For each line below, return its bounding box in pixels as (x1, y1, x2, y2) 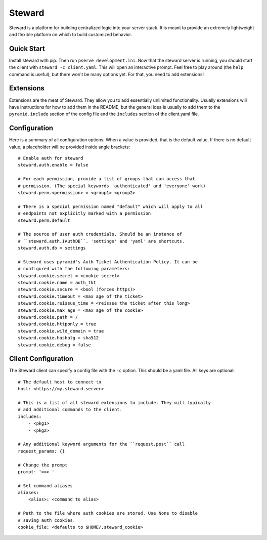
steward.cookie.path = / (18, 314, 78, 320)
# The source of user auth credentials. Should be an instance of (18, 231, 182, 237)
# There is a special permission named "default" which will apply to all (18, 204, 203, 209)
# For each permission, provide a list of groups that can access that (18, 176, 195, 182)
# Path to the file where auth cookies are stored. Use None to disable (18, 510, 198, 516)
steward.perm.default (18, 217, 70, 223)
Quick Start (9, 44, 45, 53)
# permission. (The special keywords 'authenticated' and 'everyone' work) (18, 183, 206, 189)
